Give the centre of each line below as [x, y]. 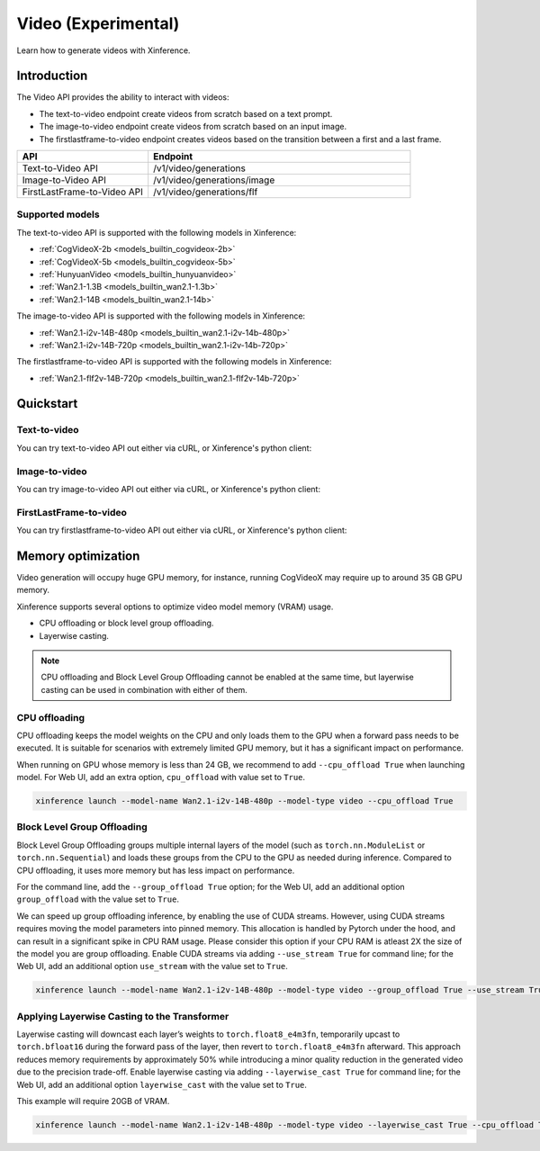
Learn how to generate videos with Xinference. [103, 50]
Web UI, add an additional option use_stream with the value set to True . [152, 967]
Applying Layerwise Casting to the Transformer [123, 1016]
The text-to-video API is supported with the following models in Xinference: [157, 232]
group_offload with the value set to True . [98, 899]
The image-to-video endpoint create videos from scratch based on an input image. [193, 127]
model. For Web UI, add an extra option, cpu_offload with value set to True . [161, 778]
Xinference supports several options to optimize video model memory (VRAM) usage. [175, 607]
